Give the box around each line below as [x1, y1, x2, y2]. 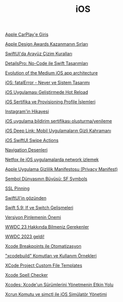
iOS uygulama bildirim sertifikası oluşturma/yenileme [5, 118, 112, 124]
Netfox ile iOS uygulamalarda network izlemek [5, 156, 99, 162]
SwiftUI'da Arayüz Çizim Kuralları [5, 51, 73, 57]
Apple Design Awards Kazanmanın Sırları [5, 41, 88, 47]
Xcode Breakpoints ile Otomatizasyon [5, 243, 82, 249]
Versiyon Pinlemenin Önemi [5, 215, 61, 221]
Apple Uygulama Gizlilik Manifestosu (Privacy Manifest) [5, 166, 118, 172]
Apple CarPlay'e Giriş [5, 31, 48, 38]
